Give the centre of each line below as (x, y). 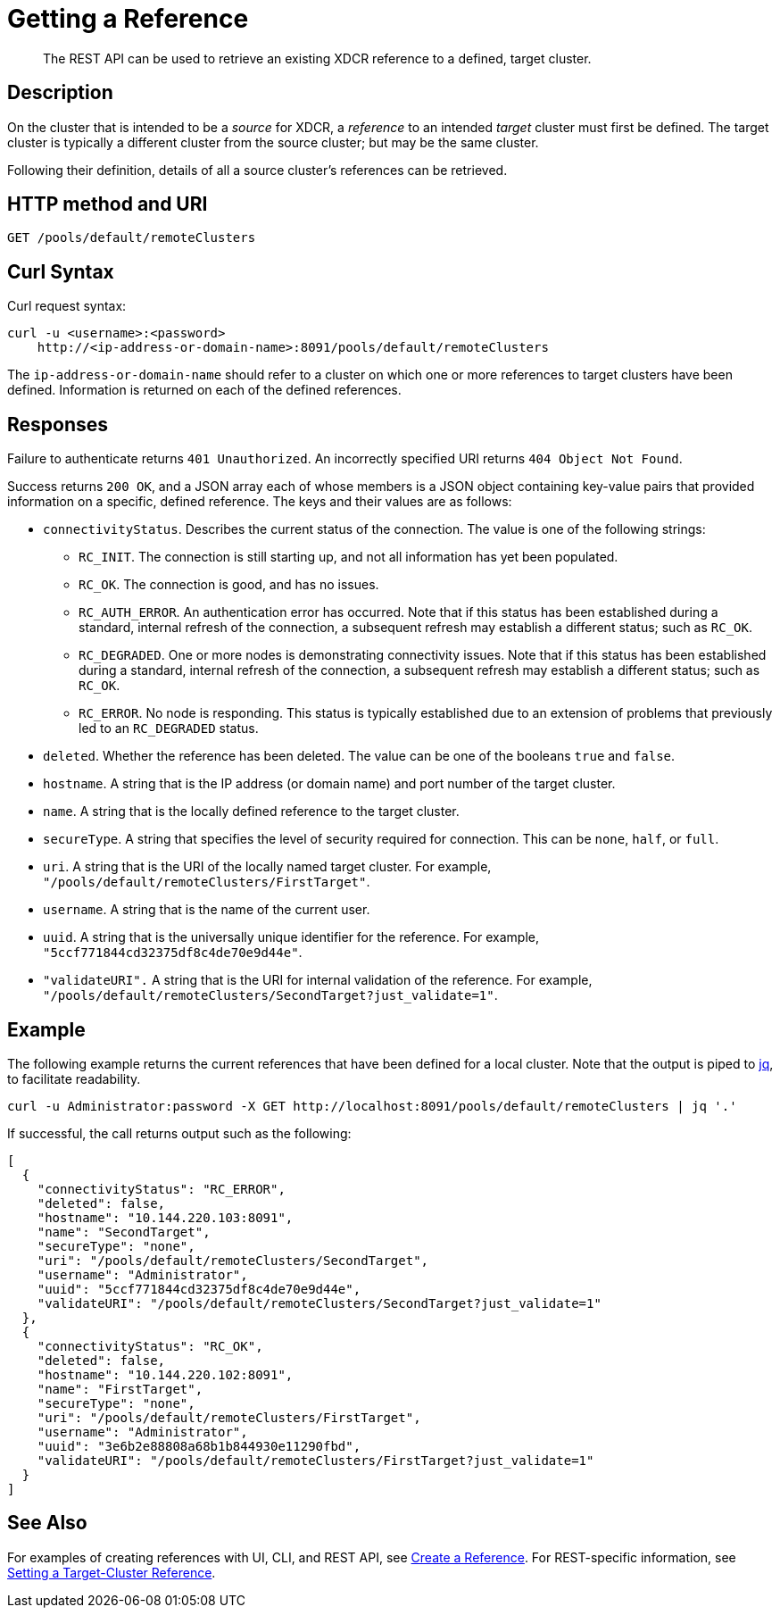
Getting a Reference (128, 19)
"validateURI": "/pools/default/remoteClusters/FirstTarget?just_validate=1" (315, 1460)
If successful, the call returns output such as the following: (179, 1133)
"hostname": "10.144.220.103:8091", (165, 1217)
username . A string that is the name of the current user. (207, 910)
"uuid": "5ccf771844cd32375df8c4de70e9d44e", (199, 1289)
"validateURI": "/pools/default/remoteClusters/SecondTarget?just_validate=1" (319, 1303)
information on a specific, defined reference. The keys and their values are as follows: (260, 502)
